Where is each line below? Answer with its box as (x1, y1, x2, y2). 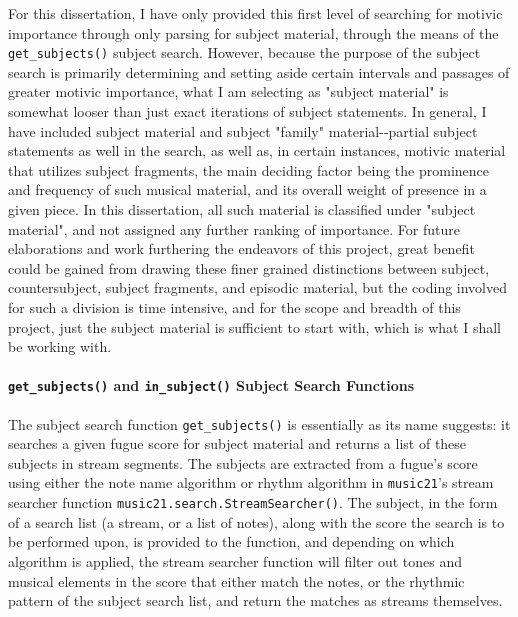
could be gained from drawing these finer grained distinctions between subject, (8, 257, 490, 278)
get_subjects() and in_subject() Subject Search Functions (8, 375, 415, 396)
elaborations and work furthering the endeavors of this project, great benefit (8, 238, 475, 259)
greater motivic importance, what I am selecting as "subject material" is (8, 81, 449, 102)
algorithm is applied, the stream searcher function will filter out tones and (8, 550, 462, 571)
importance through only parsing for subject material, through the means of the (8, 22, 499, 43)
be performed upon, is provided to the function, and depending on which (8, 531, 455, 552)
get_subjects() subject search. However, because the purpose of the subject (8, 42, 481, 63)
